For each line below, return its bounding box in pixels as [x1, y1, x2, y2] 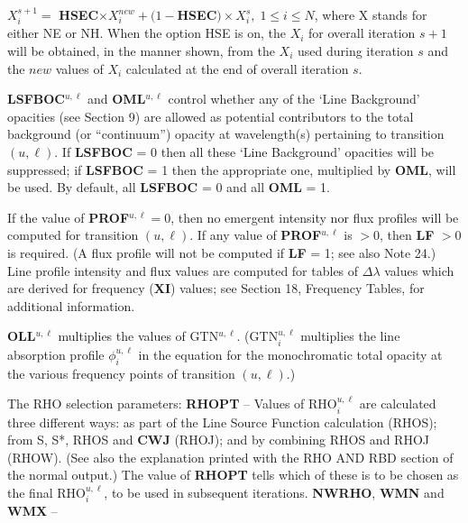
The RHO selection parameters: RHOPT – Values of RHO [7, 394, 337, 413]
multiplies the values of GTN [58, 326, 219, 345]
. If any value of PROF [189, 225, 322, 244]
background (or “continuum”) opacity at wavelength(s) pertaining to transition [7, 124, 445, 143]
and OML [87, 89, 146, 108]
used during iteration [297, 41, 414, 60]
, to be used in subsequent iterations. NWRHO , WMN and [104, 482, 445, 501]
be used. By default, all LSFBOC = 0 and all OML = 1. [7, 178, 330, 197]
